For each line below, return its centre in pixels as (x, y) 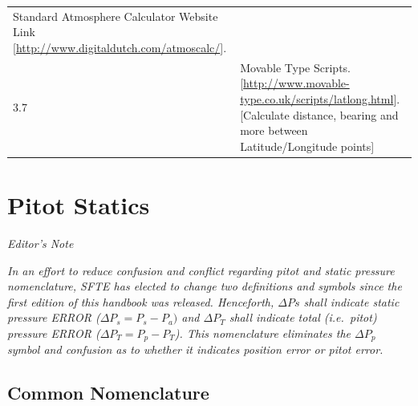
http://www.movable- (296, 83)
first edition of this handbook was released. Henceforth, (141, 301)
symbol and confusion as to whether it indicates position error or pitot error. (195, 349)
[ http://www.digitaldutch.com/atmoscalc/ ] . (120, 47)
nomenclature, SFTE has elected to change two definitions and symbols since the (205, 286)
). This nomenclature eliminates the (263, 333)
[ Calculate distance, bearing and (319, 114)
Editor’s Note (41, 243)
